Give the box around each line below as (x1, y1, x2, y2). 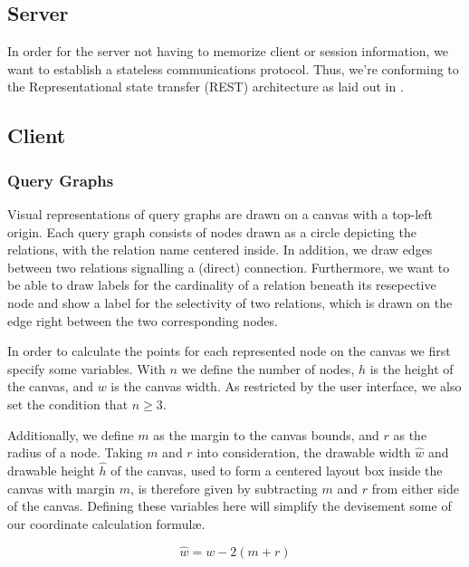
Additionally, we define (7, 425, 134, 444)
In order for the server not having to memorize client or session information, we (7, 42, 449, 61)
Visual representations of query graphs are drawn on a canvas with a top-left (7, 204, 434, 223)
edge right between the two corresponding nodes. (7, 311, 278, 330)
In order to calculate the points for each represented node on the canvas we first (7, 341, 451, 360)
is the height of (369, 359, 454, 378)
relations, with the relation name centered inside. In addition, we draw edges (7, 240, 433, 259)
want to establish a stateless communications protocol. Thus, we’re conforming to (7, 59, 459, 78)
